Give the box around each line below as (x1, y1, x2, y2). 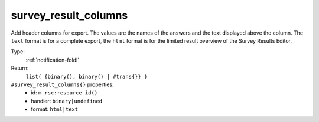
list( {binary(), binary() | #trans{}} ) (25, 73, 148, 80)
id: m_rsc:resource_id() (31, 89, 98, 96)
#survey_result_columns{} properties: (11, 81, 115, 88)
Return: (11, 65, 29, 72)
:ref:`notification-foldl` (25, 56, 80, 63)
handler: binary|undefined (31, 97, 103, 104)
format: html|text (31, 106, 79, 113)
